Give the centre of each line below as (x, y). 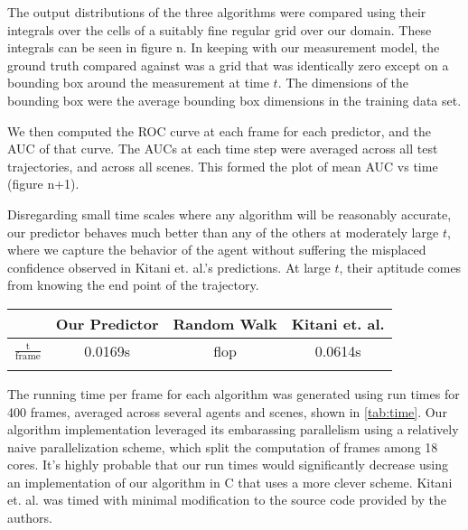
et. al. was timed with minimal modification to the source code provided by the (227, 500)
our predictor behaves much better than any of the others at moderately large (223, 232)
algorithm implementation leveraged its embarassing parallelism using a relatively (233, 429)
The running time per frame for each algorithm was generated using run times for (234, 393)
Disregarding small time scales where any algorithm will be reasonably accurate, (229, 214)
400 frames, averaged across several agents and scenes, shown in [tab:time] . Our (227, 411)
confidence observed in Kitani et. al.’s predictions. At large (169, 267)
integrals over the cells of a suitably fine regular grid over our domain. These (220, 29)
